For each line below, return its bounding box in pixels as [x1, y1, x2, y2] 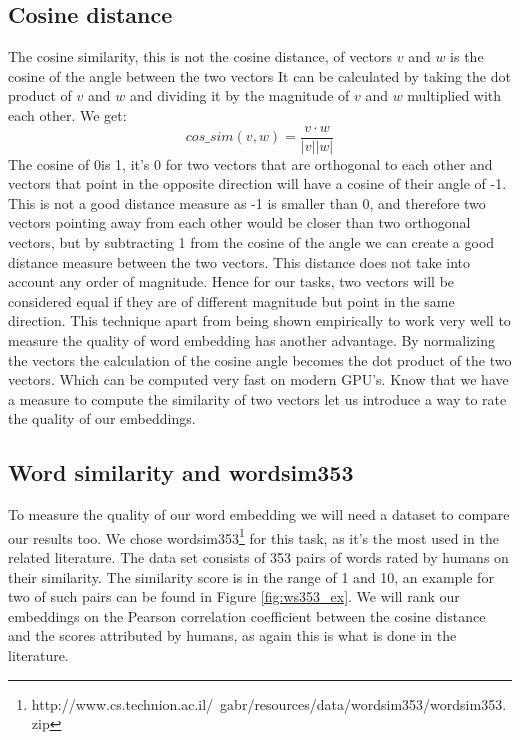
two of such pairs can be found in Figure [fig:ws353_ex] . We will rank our [8, 586, 460, 607]
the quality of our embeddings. [8, 408, 196, 429]
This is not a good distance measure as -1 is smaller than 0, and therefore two [8, 192, 486, 213]
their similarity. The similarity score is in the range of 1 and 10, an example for [8, 566, 494, 587]
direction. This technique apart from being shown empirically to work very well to [8, 310, 511, 331]
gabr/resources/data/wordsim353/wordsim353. [220, 693, 507, 714]
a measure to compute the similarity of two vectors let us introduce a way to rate [8, 388, 507, 409]
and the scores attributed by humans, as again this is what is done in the [8, 625, 457, 646]
